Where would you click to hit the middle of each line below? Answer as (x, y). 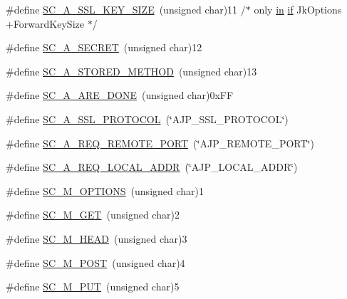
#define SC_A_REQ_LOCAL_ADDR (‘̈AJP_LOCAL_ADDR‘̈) (152, 167)
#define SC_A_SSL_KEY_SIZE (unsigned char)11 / (126, 9)
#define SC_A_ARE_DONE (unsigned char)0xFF (120, 95)
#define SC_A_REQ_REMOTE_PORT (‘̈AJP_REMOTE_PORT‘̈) (160, 143)
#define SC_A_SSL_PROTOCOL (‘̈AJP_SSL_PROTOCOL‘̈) (147, 119)
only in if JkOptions (298, 9)
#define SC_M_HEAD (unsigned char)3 (97, 238)
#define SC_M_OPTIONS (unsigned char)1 (105, 190)
